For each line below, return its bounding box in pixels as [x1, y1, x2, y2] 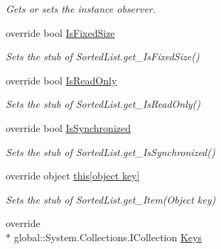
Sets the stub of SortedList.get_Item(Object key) [6, 192, 216, 206]
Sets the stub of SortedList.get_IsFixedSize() [6, 49, 200, 64]
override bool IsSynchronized [6, 120, 131, 135]
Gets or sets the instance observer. [6, 1, 156, 16]
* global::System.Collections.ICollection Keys [6, 229, 202, 244]
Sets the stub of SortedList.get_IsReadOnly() [6, 96, 200, 111]
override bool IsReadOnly [6, 72, 117, 87]
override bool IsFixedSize [6, 25, 115, 40]
